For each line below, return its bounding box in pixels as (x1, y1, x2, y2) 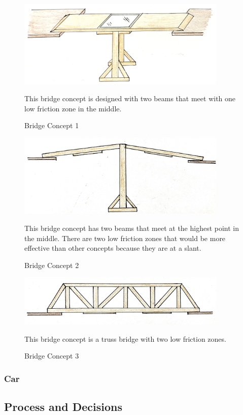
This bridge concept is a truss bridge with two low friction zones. (24, 333, 226, 344)
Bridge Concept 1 (24, 120, 79, 131)
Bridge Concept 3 (24, 350, 79, 361)
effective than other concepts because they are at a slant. (24, 243, 201, 253)
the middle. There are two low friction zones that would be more (24, 232, 226, 243)
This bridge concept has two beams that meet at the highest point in (24, 223, 239, 233)
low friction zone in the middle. (24, 103, 122, 113)
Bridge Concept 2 (24, 259, 79, 270)
